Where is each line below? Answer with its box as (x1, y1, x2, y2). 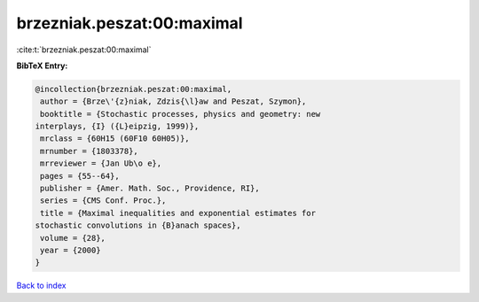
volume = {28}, (40, 233, 106, 243)
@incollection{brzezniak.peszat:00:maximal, (35, 84, 232, 94)
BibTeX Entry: (16, 60, 68, 71)
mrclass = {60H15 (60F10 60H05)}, (40, 134, 190, 143)
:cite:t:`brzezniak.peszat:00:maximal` (16, 44, 152, 55)
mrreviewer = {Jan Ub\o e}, (40, 159, 162, 168)
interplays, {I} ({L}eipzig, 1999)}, (35, 121, 200, 132)
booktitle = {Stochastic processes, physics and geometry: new (40, 109, 321, 119)
